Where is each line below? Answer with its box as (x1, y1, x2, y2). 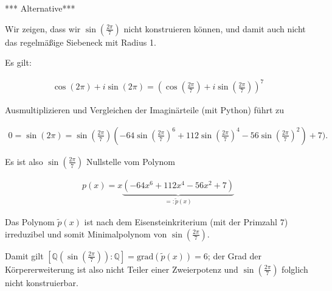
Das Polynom (5, 216, 55, 228)
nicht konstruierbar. (5, 276, 78, 289)
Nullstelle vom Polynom (86, 155, 175, 167)
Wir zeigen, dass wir (5, 22, 81, 35)
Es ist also (5, 155, 43, 167)
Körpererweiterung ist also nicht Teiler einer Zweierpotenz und (5, 262, 238, 275)
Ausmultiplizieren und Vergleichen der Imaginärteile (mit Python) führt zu (5, 103, 285, 116)
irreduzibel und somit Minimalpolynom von (5, 227, 167, 240)
